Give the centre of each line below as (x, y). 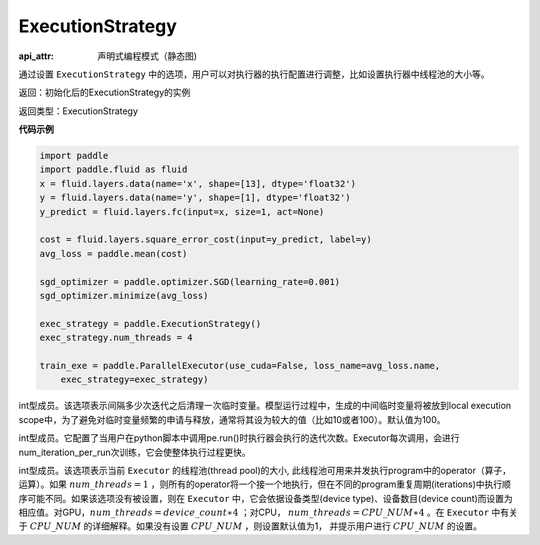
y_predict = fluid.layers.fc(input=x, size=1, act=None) (182, 211)
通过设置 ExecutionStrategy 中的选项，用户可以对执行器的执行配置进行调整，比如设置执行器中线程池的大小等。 (254, 74)
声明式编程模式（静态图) (147, 56)
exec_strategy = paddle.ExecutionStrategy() (150, 323)
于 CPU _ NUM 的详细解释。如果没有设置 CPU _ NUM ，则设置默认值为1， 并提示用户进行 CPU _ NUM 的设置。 (250, 526)
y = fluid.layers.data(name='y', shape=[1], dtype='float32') (195, 198)
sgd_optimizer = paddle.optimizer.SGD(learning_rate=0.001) (190, 281)
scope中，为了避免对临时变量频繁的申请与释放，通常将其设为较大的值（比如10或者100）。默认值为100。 (232, 419)
